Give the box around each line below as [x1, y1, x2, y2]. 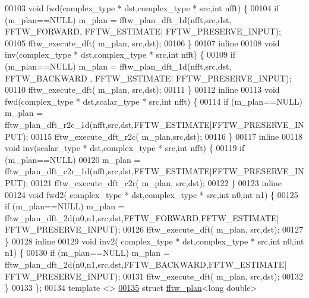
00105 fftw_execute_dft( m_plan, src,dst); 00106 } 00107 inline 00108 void [5, 36, 280, 49]
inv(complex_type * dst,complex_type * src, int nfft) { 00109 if [5, 48, 235, 61]
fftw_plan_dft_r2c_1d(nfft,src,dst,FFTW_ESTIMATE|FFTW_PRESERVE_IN [5, 118, 304, 130]
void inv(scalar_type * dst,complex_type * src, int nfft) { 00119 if [5, 142, 245, 154]
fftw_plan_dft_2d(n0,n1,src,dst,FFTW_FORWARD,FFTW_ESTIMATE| [5, 211, 279, 224]
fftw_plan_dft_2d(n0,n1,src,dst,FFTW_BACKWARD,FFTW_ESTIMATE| [5, 258, 287, 271]
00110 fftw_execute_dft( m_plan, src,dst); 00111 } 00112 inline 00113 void [5, 83, 280, 96]
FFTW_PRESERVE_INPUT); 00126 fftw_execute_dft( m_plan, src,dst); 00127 [5, 223, 304, 236]
